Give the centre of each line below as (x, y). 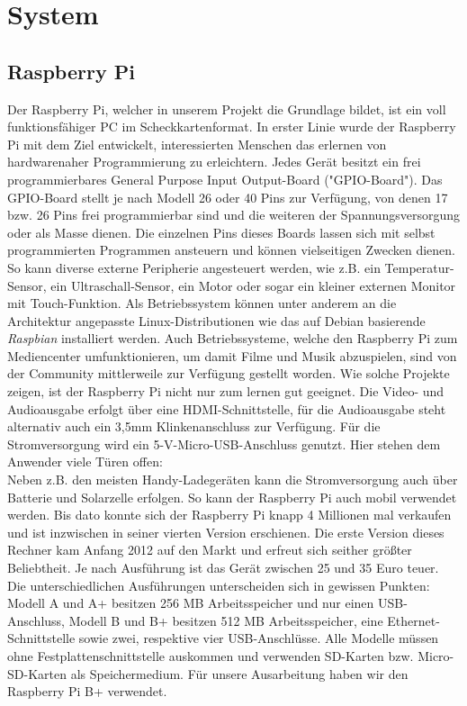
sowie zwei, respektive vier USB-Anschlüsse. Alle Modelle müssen (259, 638)
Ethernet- (413, 620)
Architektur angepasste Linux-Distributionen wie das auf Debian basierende (216, 320)
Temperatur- (419, 267)
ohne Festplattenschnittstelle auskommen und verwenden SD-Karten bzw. (211, 655)
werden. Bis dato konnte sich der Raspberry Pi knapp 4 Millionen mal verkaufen (229, 515)
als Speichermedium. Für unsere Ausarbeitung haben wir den (239, 673)
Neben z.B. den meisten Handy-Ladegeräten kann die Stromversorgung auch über (233, 480)
